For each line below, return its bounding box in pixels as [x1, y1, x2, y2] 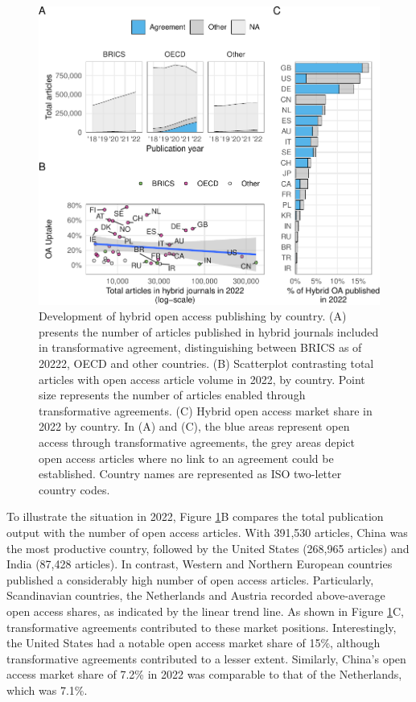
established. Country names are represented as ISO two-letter [39, 465, 342, 482]
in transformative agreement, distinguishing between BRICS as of [39, 339, 362, 356]
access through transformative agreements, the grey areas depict [39, 434, 355, 451]
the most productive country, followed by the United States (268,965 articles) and [6, 539, 410, 556]
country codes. [39, 481, 110, 498]
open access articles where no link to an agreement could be [39, 449, 334, 466]
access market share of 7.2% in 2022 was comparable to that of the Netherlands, [6, 666, 402, 683]
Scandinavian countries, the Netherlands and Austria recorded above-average [6, 587, 385, 604]
